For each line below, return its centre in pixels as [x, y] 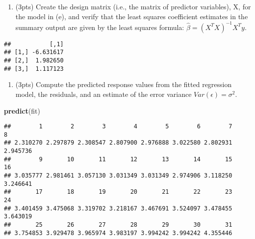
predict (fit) [22, 110]
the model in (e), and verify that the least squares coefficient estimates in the [132, 16]
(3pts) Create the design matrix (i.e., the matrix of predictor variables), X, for [133, 6]
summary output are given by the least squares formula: [100, 27]
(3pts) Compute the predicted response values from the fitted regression [124, 84]
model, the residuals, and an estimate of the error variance [103, 94]
